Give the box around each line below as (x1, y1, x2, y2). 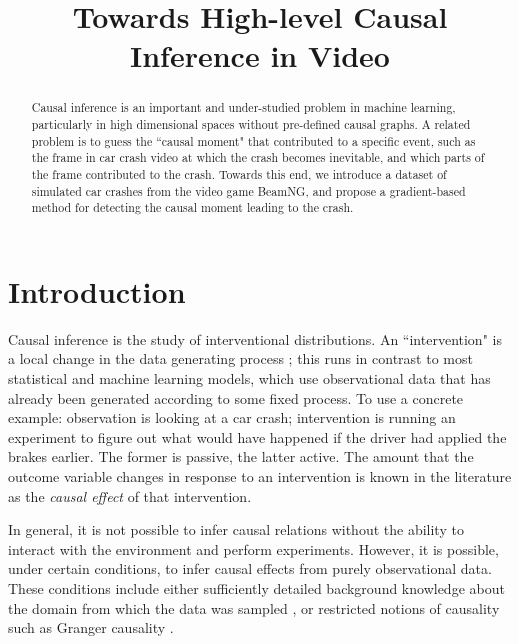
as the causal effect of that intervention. (8, 485, 252, 506)
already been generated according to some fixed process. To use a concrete (8, 387, 464, 408)
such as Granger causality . (8, 617, 174, 638)
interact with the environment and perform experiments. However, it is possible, (8, 538, 499, 559)
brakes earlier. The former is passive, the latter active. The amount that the (8, 446, 474, 467)
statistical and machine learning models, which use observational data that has (8, 368, 491, 389)
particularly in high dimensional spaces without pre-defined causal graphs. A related (31, 116, 471, 133)
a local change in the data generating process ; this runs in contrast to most (8, 348, 473, 369)
